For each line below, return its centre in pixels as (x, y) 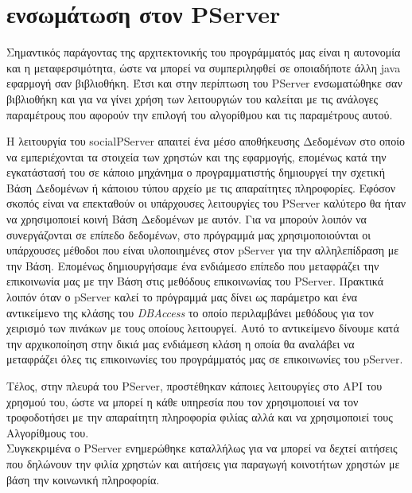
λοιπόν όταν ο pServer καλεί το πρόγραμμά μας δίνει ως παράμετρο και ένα (182, 297)
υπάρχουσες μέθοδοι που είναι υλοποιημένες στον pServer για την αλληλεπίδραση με (203, 250)
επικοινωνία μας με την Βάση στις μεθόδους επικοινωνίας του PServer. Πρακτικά (195, 281)
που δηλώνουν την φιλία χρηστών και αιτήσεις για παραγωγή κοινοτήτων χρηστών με (203, 463)
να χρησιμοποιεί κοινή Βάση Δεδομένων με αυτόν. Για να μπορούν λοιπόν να (187, 219)
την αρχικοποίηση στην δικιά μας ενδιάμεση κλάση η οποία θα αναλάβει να (181, 343)
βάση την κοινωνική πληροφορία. (83, 479)
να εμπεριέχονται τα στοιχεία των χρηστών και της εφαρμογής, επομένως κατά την (196, 156)
